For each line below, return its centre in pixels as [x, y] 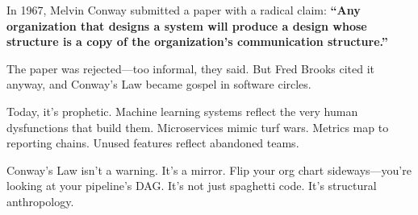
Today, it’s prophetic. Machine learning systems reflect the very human [182, 111]
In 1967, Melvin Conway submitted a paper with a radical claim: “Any [184, 10]
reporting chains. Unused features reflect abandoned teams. [153, 143]
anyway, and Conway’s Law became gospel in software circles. [159, 84]
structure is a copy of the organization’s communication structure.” [197, 41]
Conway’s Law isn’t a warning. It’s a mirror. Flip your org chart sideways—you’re [209, 170]
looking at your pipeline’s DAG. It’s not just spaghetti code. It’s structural [192, 186]
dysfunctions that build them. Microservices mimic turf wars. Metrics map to [198, 127]
